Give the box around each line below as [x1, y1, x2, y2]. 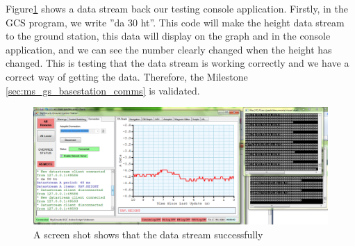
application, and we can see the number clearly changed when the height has [6, 42, 332, 56]
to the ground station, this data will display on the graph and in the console [6, 28, 331, 43]
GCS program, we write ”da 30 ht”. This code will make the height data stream [6, 15, 345, 29]
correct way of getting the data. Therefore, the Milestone [6, 69, 248, 83]
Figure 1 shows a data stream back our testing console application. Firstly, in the [6, 1, 348, 15]
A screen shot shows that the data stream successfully [33, 227, 263, 241]
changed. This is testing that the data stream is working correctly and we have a [6, 56, 349, 70]
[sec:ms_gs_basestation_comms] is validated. [6, 83, 200, 97]
